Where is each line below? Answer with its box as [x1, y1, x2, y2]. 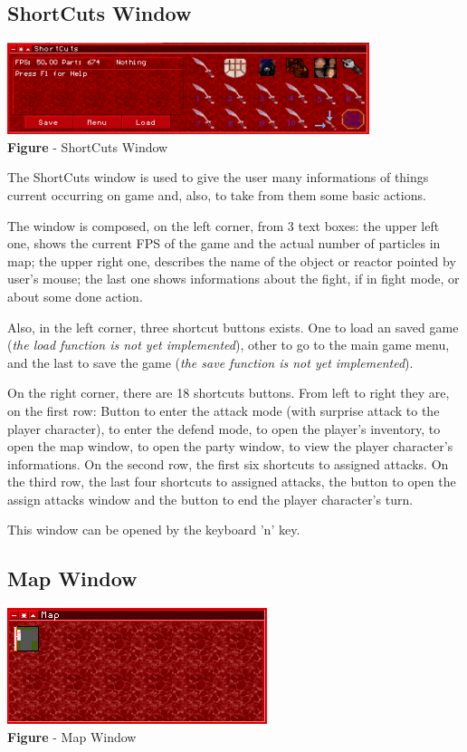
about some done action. [7, 286, 143, 305]
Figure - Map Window [7, 727, 137, 746]
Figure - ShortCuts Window [7, 137, 168, 156]
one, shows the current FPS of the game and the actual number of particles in [7, 234, 441, 253]
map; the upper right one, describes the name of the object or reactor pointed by [7, 251, 456, 270]
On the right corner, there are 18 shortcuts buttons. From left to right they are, [7, 383, 450, 402]
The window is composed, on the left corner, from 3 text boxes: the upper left [7, 216, 440, 235]
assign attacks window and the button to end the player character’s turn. [7, 489, 414, 508]
